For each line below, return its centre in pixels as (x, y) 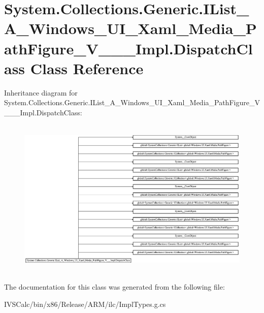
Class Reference (87, 68)
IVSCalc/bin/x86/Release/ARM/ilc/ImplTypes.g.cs (85, 304)
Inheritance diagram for (41, 92)
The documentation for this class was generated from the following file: (114, 287)
